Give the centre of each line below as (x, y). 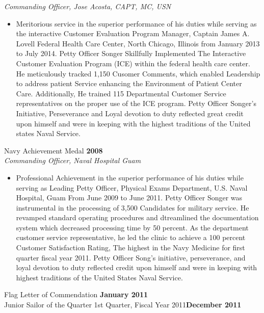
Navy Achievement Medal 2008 (54, 150)
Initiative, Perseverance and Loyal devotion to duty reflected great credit (130, 113)
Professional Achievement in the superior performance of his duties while (130, 177)
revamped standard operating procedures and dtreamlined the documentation (137, 217)
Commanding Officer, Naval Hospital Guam (73, 160)
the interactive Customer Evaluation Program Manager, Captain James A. (133, 33)
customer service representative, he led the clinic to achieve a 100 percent (131, 237)
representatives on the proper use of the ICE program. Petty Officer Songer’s (136, 103)
